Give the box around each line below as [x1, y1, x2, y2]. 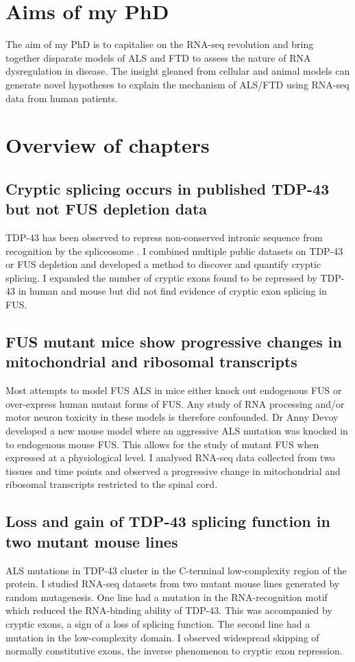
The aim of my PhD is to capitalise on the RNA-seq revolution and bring [5, 37, 314, 51]
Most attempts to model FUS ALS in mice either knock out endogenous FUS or [5, 383, 342, 397]
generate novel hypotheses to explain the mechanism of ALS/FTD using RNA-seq [5, 77, 350, 91]
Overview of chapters [5, 131, 210, 159]
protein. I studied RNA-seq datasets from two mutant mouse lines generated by [5, 576, 340, 591]
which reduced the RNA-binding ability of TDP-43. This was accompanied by [5, 603, 332, 617]
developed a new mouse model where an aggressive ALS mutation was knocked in [5, 424, 348, 437]
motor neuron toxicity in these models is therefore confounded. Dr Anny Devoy [5, 410, 339, 424]
